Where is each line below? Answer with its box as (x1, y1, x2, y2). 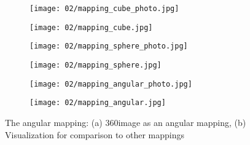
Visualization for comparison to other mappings (5, 128, 185, 141)
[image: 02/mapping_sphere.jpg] (29, 60, 162, 69)
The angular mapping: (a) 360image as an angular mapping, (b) (5, 116, 246, 128)
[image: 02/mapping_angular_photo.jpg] (29, 79, 192, 88)
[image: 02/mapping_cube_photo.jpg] (29, 4, 179, 13)
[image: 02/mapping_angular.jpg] (29, 98, 166, 108)
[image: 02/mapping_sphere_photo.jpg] (29, 42, 188, 51)
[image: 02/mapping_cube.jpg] (29, 23, 153, 32)
